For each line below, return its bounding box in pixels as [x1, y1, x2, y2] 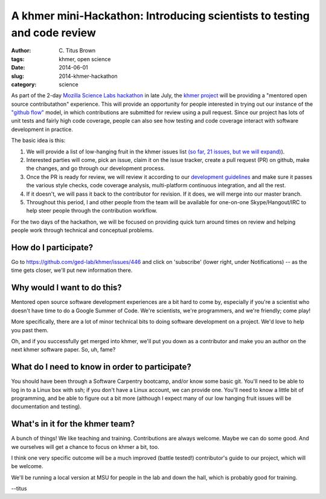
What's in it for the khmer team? [11, 419, 135, 429]
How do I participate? [11, 242, 94, 253]
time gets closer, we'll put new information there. [11, 266, 133, 274]
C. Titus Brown [59, 47, 96, 54]
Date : [11, 64, 25, 71]
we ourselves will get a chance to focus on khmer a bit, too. [11, 443, 159, 450]
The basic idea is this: [11, 137, 66, 144]
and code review [11, 26, 96, 39]
